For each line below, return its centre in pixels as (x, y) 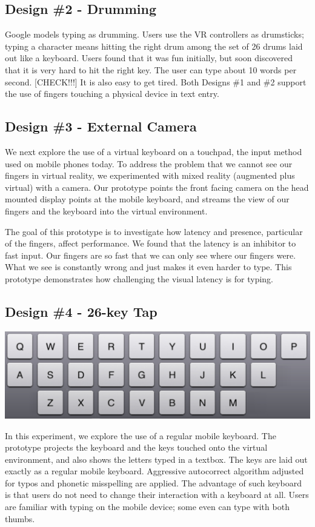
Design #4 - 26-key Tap (81, 311)
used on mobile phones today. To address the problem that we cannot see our (149, 163)
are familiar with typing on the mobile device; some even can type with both (147, 507)
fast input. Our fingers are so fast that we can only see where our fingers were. (151, 255)
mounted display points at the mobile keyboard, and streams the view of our (147, 199)
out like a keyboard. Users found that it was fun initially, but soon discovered (149, 58)
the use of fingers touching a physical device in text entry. (112, 94)
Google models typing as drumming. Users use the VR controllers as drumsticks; (154, 34)
